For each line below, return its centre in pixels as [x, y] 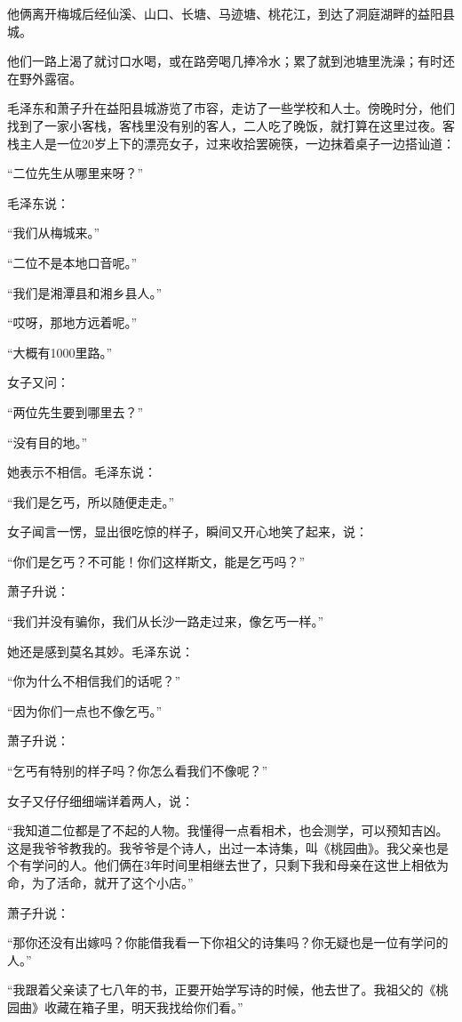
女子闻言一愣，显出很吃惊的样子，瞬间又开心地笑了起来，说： [187, 531]
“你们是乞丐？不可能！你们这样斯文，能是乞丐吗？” [156, 561]
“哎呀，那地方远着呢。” [72, 322]
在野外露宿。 [44, 78]
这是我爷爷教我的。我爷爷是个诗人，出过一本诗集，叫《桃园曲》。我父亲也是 [228, 847]
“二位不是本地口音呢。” [72, 262]
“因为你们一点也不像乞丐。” [85, 710]
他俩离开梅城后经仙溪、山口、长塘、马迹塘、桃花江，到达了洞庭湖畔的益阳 [225, 13]
